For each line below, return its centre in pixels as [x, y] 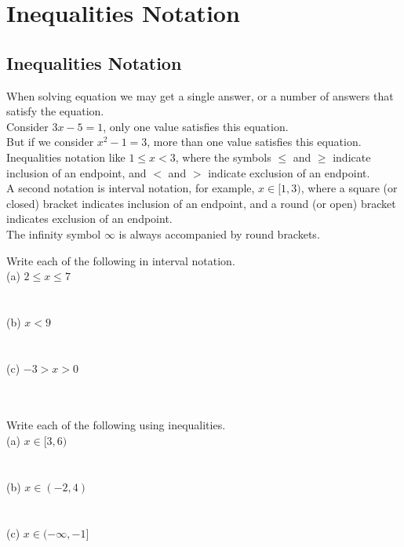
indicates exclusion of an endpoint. [89, 219]
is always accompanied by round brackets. [219, 233]
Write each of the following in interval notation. [121, 260]
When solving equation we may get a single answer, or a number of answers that [200, 95]
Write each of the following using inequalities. [116, 425]
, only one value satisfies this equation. [196, 126]
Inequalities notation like [66, 157]
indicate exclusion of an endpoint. [289, 172]
